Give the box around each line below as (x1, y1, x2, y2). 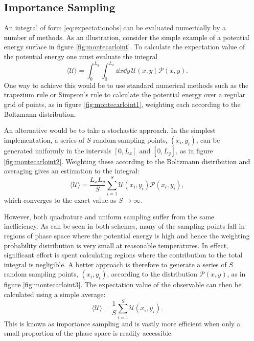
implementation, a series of (4, 134, 85, 145)
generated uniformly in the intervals (4, 145, 112, 155)
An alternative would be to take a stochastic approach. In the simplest (4, 125, 216, 135)
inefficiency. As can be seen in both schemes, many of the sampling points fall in (4, 221, 245, 231)
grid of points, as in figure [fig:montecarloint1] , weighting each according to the (4, 99, 241, 109)
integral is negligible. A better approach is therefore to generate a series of (4, 259, 227, 269)
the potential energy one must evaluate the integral (4, 51, 158, 61)
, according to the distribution (107, 269, 198, 279)
